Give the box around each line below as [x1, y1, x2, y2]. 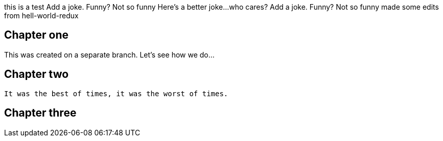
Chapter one [4, 29, 69, 42]
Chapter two [4, 68, 69, 81]
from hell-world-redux [4, 11, 79, 20]
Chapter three [4, 106, 77, 120]
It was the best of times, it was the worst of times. [4, 89, 228, 98]
